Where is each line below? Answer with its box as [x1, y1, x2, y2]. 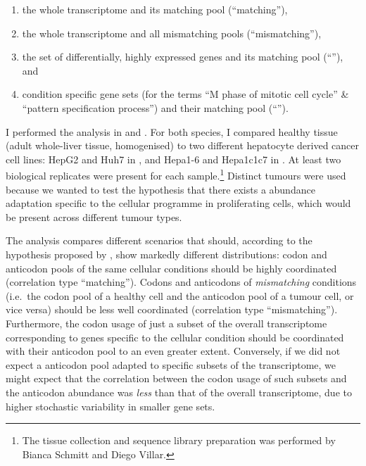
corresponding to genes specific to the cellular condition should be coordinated [6, 329, 344, 344]
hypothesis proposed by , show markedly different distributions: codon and [6, 246, 327, 261]
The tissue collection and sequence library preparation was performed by [22, 433, 336, 448]
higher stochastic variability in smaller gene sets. [6, 398, 215, 413]
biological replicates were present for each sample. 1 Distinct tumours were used [6, 166, 346, 182]
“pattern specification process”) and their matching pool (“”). [22, 100, 289, 115]
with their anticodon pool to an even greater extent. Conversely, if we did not [6, 344, 341, 358]
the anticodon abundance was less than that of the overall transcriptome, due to [6, 384, 352, 399]
